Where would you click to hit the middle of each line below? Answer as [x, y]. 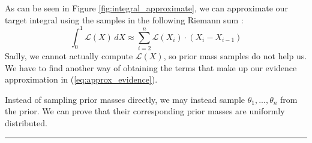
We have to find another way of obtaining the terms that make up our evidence [151, 67]
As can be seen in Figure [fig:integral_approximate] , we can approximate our [146, 8]
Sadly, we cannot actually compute [69, 56]
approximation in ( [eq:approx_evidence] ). [81, 79]
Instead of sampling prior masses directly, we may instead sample [125, 99]
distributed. [26, 122]
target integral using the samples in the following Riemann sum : [124, 19]
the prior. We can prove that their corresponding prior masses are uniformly [145, 111]
